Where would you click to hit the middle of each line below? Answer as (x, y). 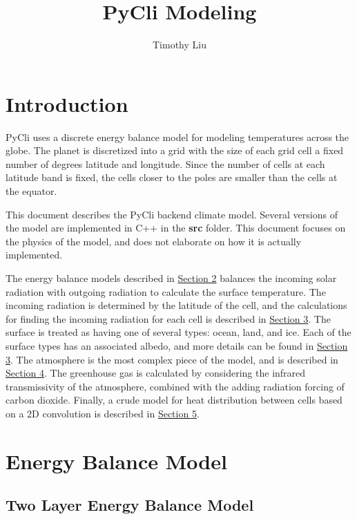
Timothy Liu (180, 45)
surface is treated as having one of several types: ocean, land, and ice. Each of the (178, 332)
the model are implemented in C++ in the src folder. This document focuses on (176, 228)
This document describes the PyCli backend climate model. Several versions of (172, 214)
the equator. (31, 191)
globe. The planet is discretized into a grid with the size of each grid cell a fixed (175, 150)
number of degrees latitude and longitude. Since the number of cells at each (165, 163)
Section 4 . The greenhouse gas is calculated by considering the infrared (156, 373)
